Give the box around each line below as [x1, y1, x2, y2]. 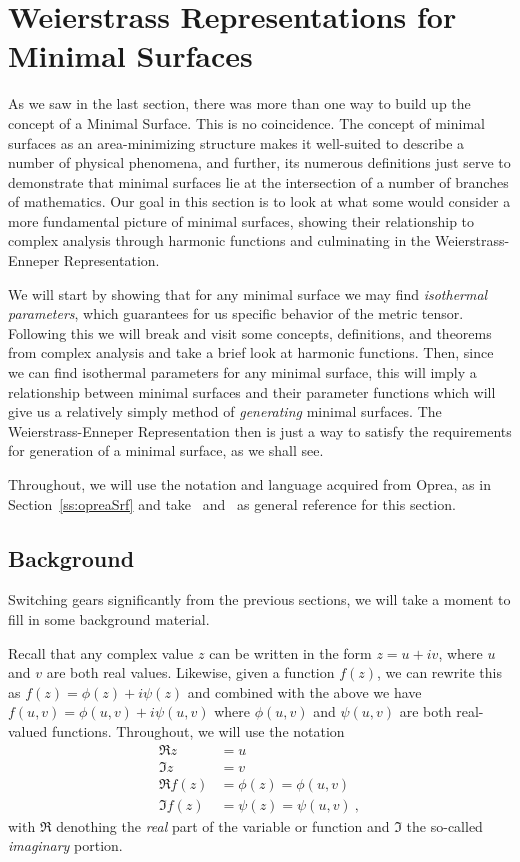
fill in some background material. [8, 608, 210, 629]
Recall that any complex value [8, 642, 194, 663]
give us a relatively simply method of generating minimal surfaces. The [8, 401, 442, 422]
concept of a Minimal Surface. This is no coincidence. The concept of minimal [8, 112, 485, 133]
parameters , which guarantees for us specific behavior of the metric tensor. [8, 303, 464, 324]
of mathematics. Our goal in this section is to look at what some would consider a [8, 191, 511, 212]
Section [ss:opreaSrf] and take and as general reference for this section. [8, 493, 456, 514]
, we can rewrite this [377, 662, 502, 683]
